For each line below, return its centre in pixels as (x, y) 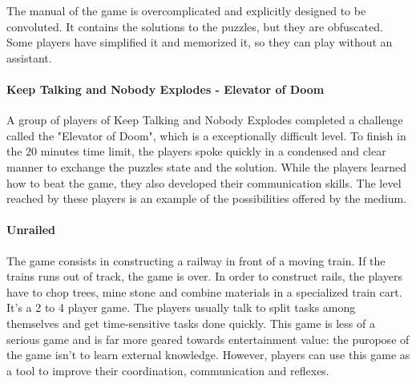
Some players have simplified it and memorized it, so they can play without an (200, 42)
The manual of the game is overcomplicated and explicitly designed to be (186, 10)
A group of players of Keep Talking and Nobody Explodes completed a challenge (205, 120)
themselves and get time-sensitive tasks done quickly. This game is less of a (191, 323)
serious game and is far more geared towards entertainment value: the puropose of (208, 339)
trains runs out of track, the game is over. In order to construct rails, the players (204, 276)
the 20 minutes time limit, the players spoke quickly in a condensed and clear (196, 151)
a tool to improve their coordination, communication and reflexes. (168, 370)
